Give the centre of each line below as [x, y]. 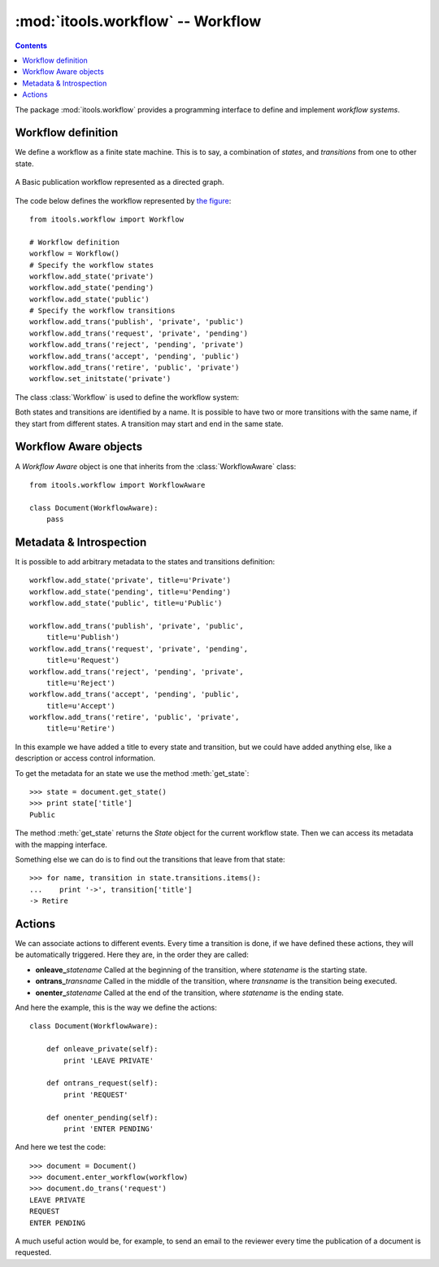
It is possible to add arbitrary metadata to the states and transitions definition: [145, 561]
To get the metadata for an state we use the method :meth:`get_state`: [132, 773]
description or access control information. [85, 758]
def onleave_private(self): [102, 1049]
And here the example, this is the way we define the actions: [116, 1007]
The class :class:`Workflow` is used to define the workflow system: [127, 397]
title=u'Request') [83, 660]
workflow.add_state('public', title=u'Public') [126, 603]
